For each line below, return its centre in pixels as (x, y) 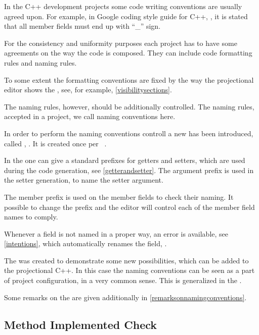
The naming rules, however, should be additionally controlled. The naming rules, (129, 106)
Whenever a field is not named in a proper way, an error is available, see (116, 233)
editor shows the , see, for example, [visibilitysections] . (88, 90)
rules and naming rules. (40, 62)
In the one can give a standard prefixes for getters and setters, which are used (125, 160)
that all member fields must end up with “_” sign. (82, 26)
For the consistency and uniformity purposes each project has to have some (121, 43)
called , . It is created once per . (55, 143)
